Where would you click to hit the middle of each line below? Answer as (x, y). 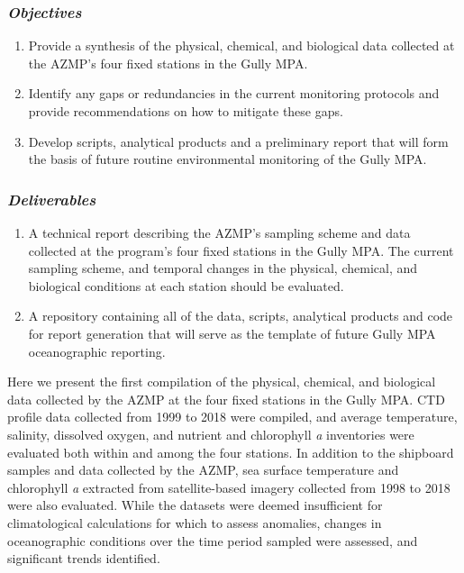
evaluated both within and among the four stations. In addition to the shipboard (231, 452)
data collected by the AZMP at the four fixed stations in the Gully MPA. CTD (226, 399)
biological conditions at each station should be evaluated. (186, 285)
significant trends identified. (84, 558)
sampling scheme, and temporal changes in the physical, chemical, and (223, 268)
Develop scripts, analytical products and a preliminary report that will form (238, 141)
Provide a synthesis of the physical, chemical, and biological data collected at (241, 45)
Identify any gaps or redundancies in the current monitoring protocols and (234, 93)
